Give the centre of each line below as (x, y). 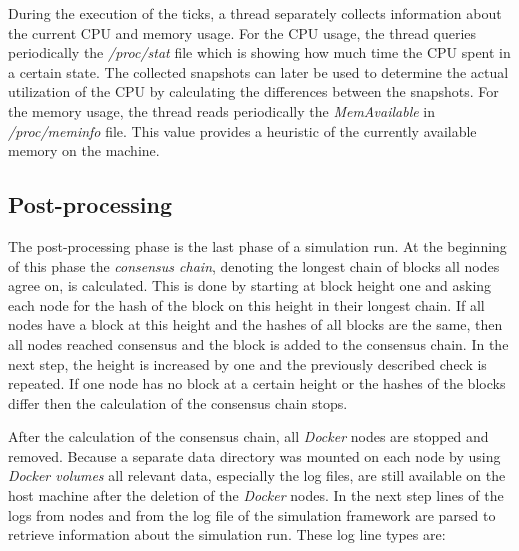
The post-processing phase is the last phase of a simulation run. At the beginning (257, 245)
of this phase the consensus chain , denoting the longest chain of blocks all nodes (254, 265)
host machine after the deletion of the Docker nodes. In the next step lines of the (256, 495)
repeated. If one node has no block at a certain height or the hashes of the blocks (257, 383)
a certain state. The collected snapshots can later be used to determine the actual (258, 71)
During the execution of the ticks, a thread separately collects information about (255, 13)
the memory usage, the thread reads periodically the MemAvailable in (221, 110)
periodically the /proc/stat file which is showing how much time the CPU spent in (259, 52)
